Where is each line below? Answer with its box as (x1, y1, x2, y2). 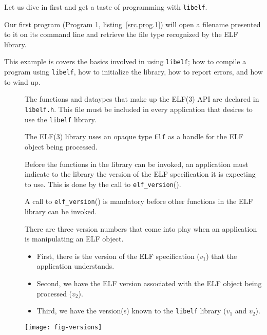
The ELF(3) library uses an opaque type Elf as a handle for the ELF (25, 131, 243, 142)
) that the (206, 250, 237, 261)
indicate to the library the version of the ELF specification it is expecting (25, 169, 256, 179)
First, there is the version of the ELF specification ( (36, 250, 200, 261)
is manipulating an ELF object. (25, 233, 124, 244)
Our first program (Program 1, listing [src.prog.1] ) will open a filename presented (4, 18, 261, 29)
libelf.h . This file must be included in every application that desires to (25, 103, 253, 114)
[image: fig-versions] (25, 323, 102, 331)
